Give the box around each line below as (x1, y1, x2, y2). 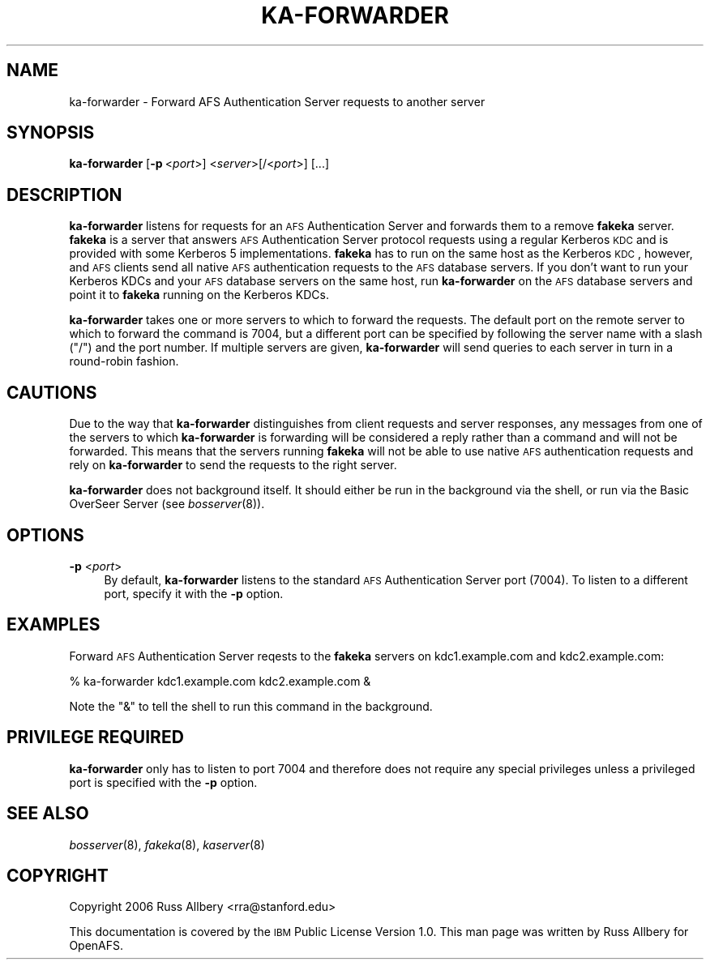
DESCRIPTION (6, 184, 122, 205)
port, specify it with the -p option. (104, 586, 284, 601)
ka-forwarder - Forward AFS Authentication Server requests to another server (69, 94, 485, 109)
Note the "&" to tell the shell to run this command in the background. (69, 699, 433, 713)
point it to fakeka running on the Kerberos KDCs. (69, 288, 329, 302)
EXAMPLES (6, 614, 101, 635)
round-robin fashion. (69, 354, 179, 369)
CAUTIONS (6, 382, 97, 403)
